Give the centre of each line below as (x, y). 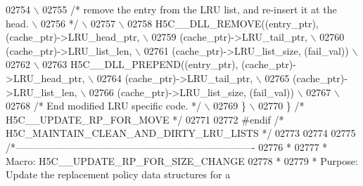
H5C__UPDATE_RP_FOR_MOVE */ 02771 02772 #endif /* (145, 119)
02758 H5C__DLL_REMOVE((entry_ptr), (223, 23)
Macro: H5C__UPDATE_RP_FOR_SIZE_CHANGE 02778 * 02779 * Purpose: (182, 160)
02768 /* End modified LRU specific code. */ (103, 106)
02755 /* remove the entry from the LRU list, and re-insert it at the (190, 9)
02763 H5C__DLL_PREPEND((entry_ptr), (140, 64)
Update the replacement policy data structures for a (118, 174)
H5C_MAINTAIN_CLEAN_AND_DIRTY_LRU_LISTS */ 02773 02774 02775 (181, 133)
